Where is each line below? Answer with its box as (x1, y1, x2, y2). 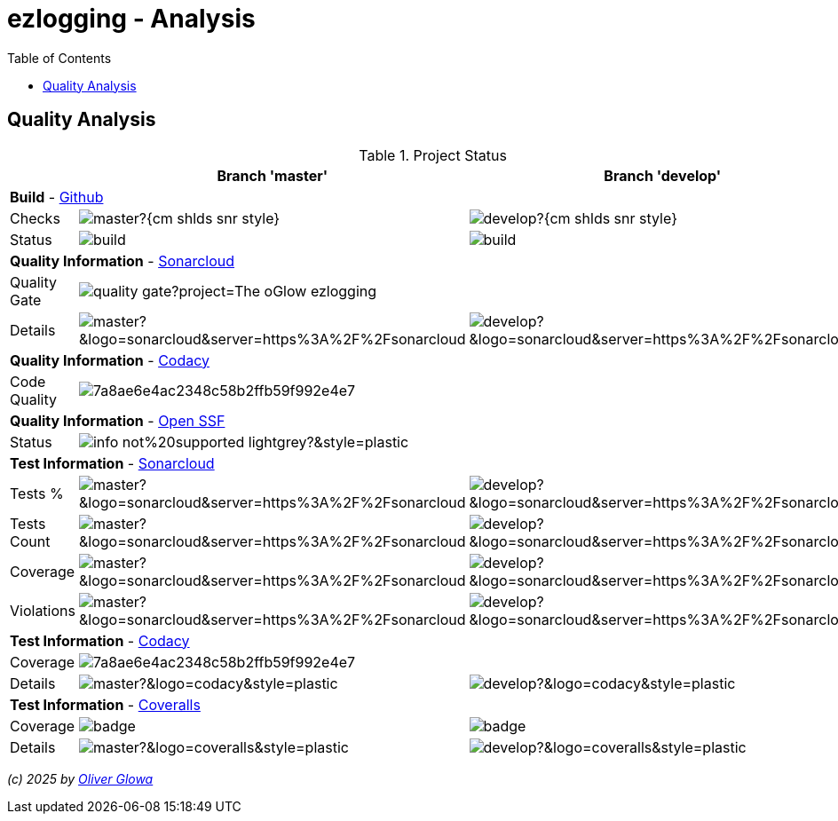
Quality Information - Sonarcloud (10, 251, 235, 270)
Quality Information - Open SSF (10, 411, 225, 430)
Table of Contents (7, 50, 112, 66)
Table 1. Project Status (359, 146, 507, 164)
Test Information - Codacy (10, 631, 190, 650)
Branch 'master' (217, 166, 328, 185)
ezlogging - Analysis (7, 4, 256, 34)
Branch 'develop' (604, 166, 722, 185)
